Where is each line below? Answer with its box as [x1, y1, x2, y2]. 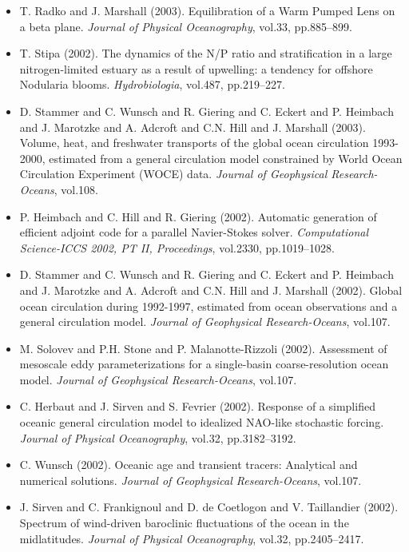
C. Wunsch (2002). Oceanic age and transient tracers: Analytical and [19, 456, 358, 473]
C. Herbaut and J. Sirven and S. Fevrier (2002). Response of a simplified [19, 398, 375, 415]
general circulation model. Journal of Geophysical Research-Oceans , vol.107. [19, 313, 391, 330]
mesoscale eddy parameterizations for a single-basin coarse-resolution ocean [19, 355, 389, 372]
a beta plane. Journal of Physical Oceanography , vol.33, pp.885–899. [19, 18, 352, 34]
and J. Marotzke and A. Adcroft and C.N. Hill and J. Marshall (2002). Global [19, 281, 403, 298]
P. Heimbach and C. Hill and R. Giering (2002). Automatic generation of [19, 208, 377, 224]
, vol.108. [54, 181, 98, 197]
